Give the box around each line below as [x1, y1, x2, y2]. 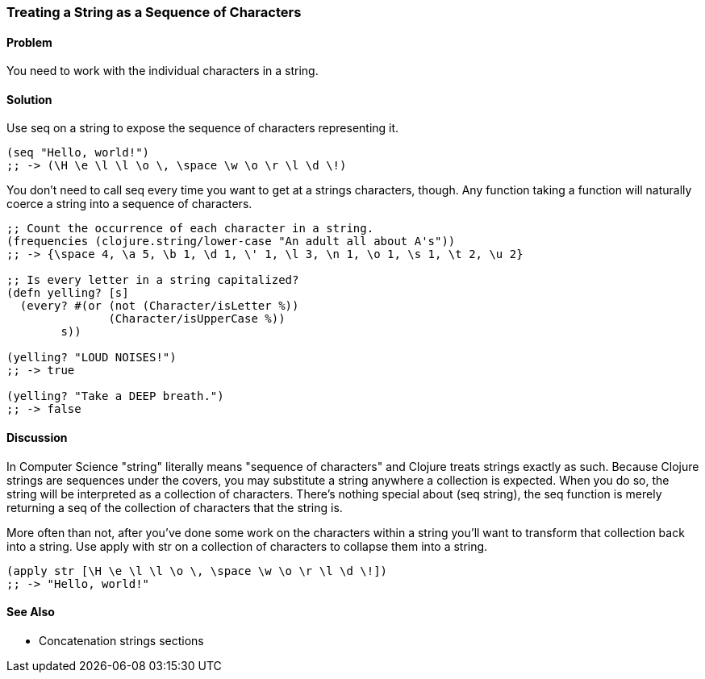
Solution [6, 92, 52, 106]
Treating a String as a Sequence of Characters [6, 4, 302, 20]
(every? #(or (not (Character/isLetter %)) [19, 299, 299, 313]
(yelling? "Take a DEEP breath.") [6, 389, 224, 403]
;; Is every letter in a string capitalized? [6, 273, 299, 287]
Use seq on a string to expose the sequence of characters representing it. [6, 121, 399, 135]
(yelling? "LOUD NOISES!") [6, 351, 177, 364]
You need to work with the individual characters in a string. [6, 64, 319, 78]
